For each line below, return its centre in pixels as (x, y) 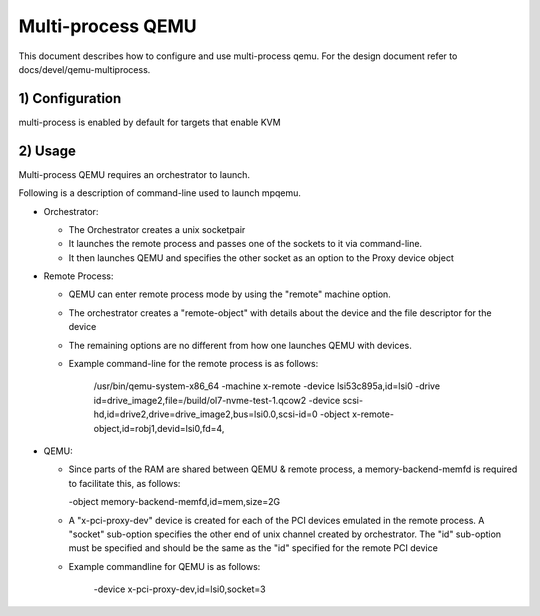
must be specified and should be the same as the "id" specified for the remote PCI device (253, 548)
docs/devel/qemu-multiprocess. (84, 69)
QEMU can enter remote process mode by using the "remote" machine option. (230, 294)
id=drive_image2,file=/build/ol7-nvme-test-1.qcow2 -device (217, 400)
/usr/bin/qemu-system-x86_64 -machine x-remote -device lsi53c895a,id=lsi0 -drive (266, 386)
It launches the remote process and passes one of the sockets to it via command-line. (245, 244)
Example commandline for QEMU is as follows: (164, 566)
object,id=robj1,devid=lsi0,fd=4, (159, 428)
